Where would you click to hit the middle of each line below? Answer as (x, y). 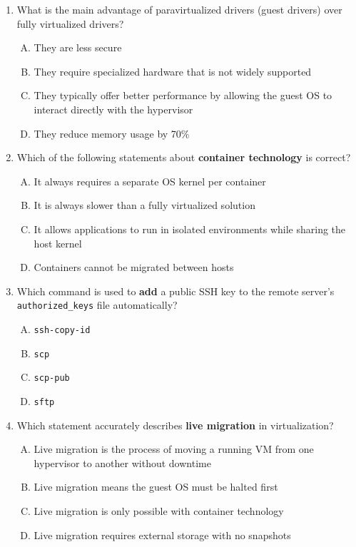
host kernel (58, 243)
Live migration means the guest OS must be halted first (156, 487)
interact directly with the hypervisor (113, 109)
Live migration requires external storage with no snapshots (162, 535)
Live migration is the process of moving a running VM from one (174, 449)
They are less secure (78, 47)
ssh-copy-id (62, 330)
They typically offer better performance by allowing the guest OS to (183, 95)
